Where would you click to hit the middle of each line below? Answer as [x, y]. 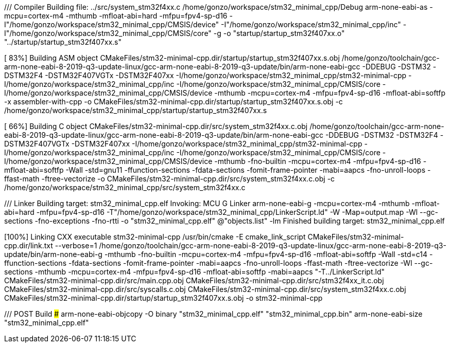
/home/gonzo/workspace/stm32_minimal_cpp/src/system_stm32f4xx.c [125, 187]
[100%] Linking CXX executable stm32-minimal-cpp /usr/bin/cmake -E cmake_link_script [155, 237]
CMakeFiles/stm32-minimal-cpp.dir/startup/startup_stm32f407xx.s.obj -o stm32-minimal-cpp [163, 298]
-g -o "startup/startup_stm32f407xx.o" [279, 33]
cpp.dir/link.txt [29, 245]
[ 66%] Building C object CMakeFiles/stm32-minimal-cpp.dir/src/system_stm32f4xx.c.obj [156, 126]
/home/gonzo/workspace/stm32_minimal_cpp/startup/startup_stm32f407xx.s [136, 110]
